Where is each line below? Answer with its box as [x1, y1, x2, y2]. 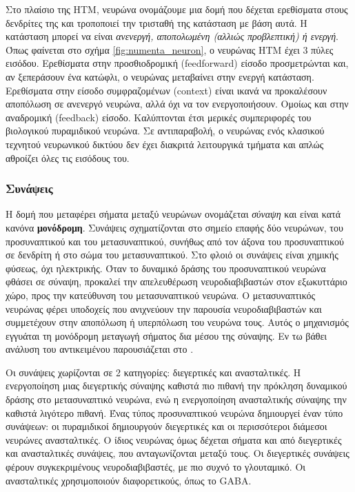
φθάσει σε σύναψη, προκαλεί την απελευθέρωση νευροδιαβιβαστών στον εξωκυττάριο [6, 274, 347, 289]
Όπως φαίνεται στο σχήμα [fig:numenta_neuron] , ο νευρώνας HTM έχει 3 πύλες [6, 42, 334, 57]
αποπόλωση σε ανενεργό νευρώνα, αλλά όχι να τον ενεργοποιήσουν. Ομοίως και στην [6, 96, 349, 111]
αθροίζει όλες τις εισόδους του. [6, 150, 130, 165]
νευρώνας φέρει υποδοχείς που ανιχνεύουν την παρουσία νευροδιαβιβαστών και [6, 301, 322, 316]
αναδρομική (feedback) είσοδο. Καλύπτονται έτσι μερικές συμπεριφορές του [6, 110, 312, 124]
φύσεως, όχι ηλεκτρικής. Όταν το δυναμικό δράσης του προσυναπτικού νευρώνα [6, 260, 326, 275]
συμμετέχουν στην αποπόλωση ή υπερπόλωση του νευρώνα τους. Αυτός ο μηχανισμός [6, 315, 349, 329]
